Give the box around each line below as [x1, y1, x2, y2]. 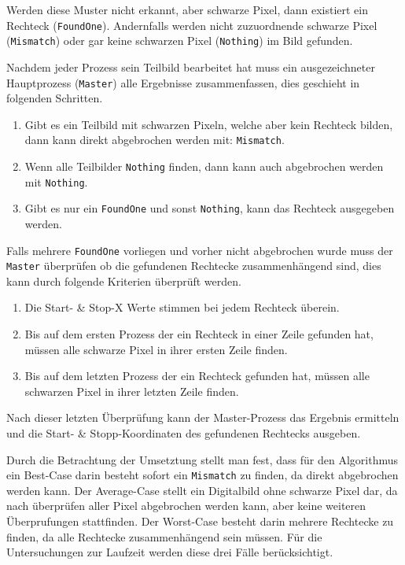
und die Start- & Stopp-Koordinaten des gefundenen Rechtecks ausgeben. [6, 425, 361, 441]
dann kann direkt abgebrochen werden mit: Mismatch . [24, 131, 285, 148]
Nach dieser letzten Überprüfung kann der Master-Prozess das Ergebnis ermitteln [6, 409, 399, 426]
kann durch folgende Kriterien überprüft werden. [6, 272, 241, 289]
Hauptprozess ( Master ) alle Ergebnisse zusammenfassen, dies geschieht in [6, 74, 360, 90]
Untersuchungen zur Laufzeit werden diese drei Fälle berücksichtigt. [6, 544, 333, 560]
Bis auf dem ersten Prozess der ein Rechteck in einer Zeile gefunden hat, [24, 326, 374, 342]
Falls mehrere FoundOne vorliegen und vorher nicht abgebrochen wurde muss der [6, 242, 393, 258]
